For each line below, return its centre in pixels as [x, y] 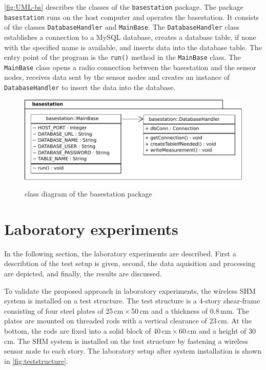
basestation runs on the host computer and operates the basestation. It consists [132, 17]
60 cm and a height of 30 [217, 330]
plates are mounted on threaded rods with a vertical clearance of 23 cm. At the [128, 321]
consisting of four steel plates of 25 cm [64, 310]
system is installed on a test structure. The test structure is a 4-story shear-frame [132, 301]
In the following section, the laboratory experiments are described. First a [120, 253]
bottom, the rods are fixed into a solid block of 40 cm [88, 330]
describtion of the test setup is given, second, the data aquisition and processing [130, 263]
